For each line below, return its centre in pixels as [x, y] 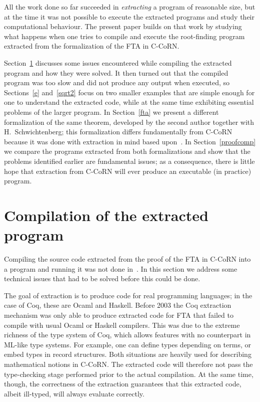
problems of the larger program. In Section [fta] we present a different [111, 112]
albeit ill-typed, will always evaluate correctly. [74, 393]
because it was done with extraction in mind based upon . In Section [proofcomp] [130, 141]
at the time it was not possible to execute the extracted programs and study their [129, 16]
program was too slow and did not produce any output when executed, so [117, 82]
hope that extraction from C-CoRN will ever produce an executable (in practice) [128, 171]
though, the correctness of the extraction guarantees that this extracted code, [123, 384]
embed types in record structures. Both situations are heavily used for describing [128, 354]
